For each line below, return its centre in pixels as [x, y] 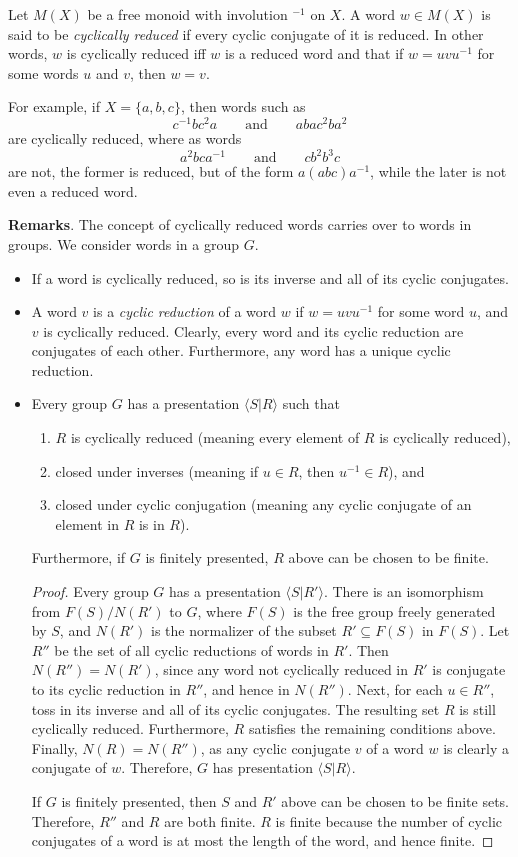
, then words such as [243, 106]
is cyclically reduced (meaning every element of [215, 437]
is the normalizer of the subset [244, 630]
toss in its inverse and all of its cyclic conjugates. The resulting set [235, 708]
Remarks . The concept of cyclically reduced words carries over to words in [240, 224]
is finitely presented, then [139, 800]
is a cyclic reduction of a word [185, 311]
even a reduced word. [73, 190]
